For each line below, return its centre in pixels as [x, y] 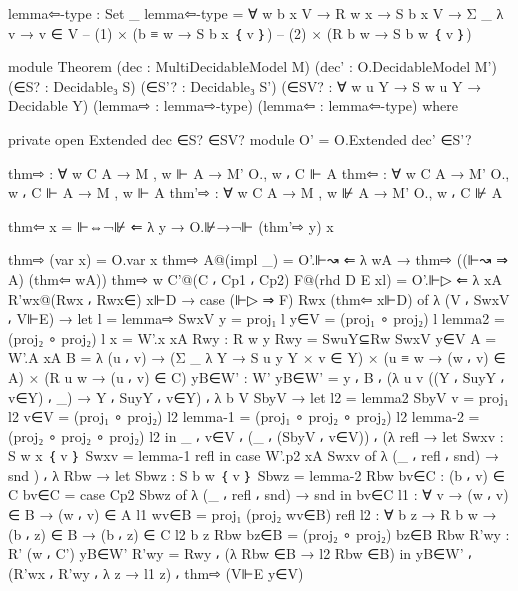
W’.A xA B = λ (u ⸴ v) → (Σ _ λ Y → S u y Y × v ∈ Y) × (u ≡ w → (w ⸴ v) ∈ [257, 357]
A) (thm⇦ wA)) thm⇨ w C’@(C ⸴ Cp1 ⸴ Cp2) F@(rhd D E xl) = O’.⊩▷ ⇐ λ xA [255, 278]
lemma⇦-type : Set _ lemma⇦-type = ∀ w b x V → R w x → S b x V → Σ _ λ [256, 13]
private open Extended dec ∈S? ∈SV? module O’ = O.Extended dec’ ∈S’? [240, 138]
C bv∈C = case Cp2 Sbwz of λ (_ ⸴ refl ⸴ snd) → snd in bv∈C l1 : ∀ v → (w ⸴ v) [258, 494]
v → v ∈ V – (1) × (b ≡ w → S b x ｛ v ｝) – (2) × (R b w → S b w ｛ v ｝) [240, 32]
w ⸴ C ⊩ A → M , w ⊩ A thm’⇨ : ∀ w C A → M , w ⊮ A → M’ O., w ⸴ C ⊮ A [255, 192]
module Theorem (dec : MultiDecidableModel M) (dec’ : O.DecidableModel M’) [252, 66]
